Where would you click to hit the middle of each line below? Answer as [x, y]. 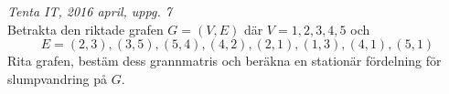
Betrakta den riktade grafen [86, 29]
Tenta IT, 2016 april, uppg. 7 [90, 11]
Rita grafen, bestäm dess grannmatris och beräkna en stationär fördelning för [224, 61]
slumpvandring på [58, 78]
